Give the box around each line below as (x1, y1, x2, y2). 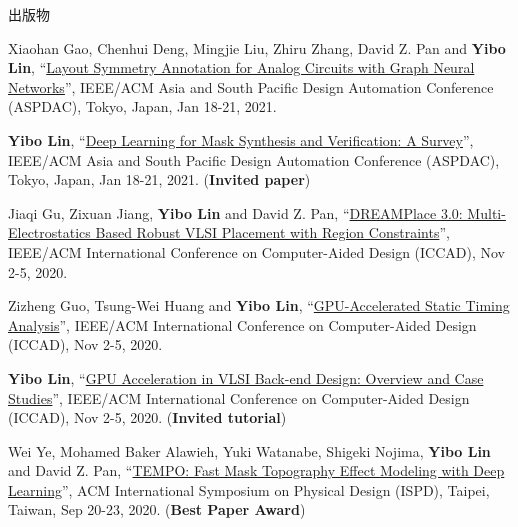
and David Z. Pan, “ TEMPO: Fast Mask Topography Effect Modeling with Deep (8, 460, 505, 481)
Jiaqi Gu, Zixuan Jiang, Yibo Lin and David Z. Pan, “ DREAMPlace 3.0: (8, 202, 463, 223)
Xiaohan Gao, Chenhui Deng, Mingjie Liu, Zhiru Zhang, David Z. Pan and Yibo (8, 37, 506, 58)
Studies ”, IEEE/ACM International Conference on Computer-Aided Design (8, 387, 470, 408)
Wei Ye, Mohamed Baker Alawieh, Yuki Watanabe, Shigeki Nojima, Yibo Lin (8, 440, 491, 461)
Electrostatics (8, 222, 91, 243)
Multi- (467, 202, 506, 223)
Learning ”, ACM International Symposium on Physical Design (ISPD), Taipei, (8, 479, 490, 500)
